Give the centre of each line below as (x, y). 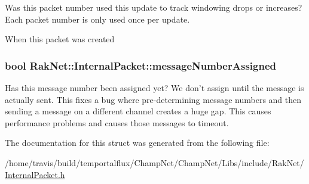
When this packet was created (60, 39)
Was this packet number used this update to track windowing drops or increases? (154, 7)
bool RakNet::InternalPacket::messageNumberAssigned (140, 65)
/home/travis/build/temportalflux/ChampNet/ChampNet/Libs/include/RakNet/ (154, 162)
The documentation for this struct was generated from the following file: (137, 143)
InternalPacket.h (35, 174)
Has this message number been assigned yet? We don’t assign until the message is (154, 88)
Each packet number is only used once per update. (97, 19)
